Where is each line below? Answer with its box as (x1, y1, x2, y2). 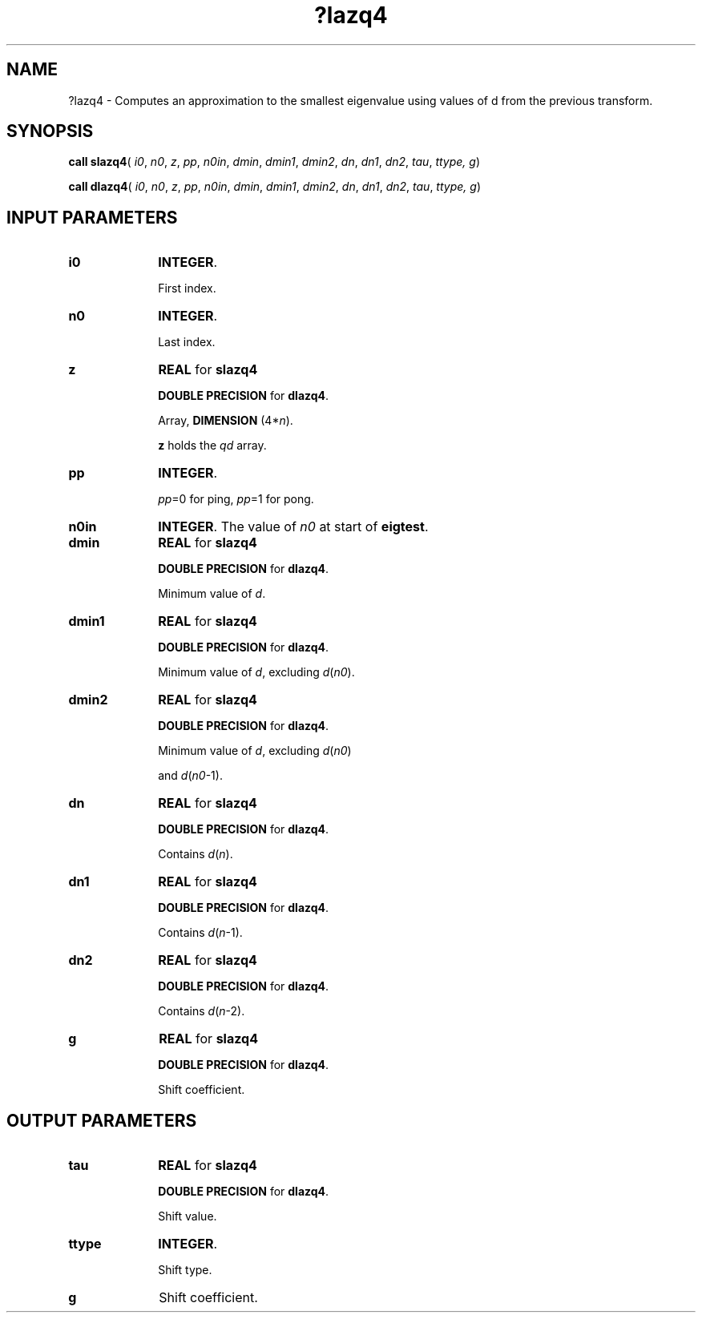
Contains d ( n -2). (158, 1004, 245, 1018)
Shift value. (158, 1209, 217, 1224)
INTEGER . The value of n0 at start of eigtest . (158, 518, 429, 535)
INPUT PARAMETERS (6, 207, 178, 228)
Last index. (158, 335, 216, 349)
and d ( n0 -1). (158, 768, 223, 783)
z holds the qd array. (158, 438, 267, 453)
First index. (158, 281, 216, 296)
